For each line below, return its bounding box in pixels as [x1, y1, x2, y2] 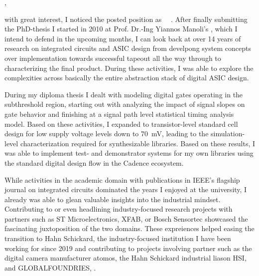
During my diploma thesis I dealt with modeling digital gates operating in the [4, 89, 243, 99]
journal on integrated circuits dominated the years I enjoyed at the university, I [4, 184, 247, 195]
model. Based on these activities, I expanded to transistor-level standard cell [4, 118, 238, 129]
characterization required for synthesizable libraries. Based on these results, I [20, 138, 256, 148]
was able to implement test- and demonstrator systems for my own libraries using [4, 148, 254, 158]
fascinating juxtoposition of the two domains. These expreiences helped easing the [4, 223, 255, 234]
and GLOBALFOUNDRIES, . [4, 262, 96, 273]
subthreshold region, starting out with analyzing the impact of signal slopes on [4, 99, 245, 109]
